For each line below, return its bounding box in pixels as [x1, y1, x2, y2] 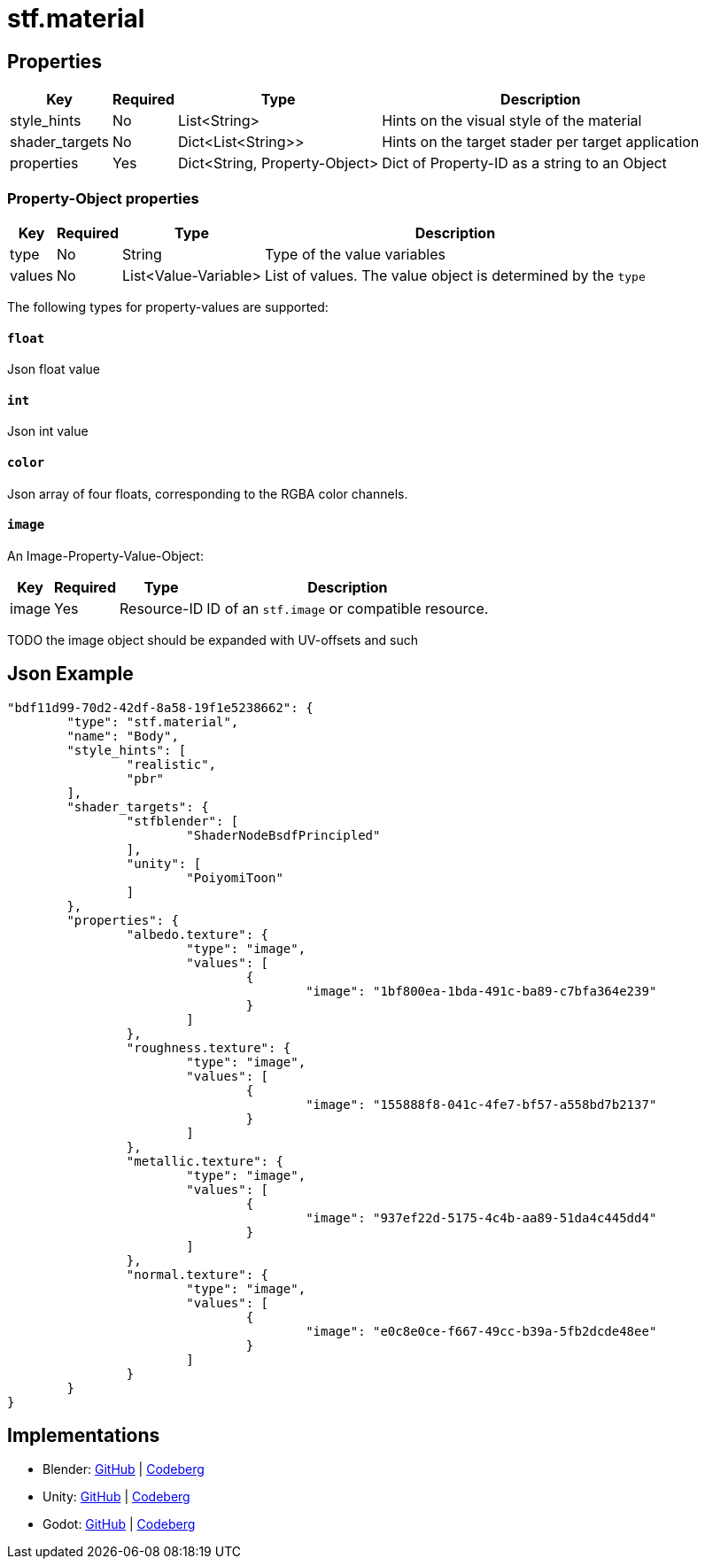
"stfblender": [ [126, 813, 239, 828]
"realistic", [126, 756, 217, 771]
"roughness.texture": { [126, 1040, 291, 1055]
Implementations [7, 1424, 160, 1447]
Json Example [7, 663, 134, 686]
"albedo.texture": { [126, 926, 269, 942]
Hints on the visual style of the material [382, 112, 642, 130]
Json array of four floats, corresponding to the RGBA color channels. [7, 485, 408, 501]
